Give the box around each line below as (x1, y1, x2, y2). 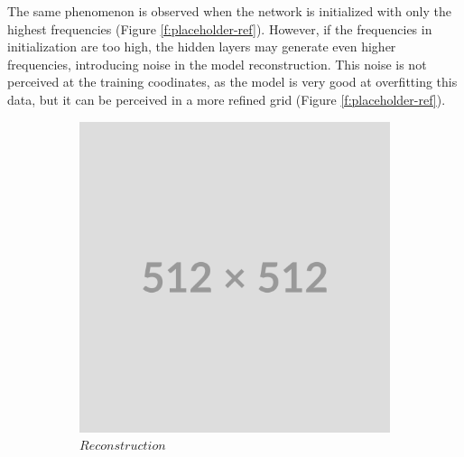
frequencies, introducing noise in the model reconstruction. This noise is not (7, 54, 427, 73)
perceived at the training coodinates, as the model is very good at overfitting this (7, 72, 458, 91)
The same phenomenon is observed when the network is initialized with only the (7, 2, 451, 20)
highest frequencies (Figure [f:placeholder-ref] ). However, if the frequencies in (7, 19, 432, 38)
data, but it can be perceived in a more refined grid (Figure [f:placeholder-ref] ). (7, 89, 446, 108)
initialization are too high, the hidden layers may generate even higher (7, 37, 396, 56)
